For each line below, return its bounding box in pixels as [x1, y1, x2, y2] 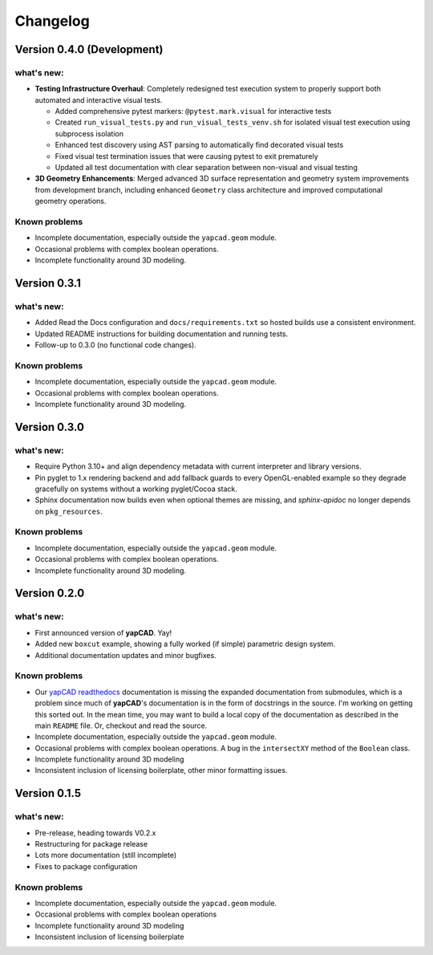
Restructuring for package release [34, 839, 148, 848]
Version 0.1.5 [14, 786, 82, 800]
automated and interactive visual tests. [34, 95, 163, 104]
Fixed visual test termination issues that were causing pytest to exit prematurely [55, 151, 318, 161]
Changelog [14, 12, 90, 30]
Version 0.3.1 [14, 276, 82, 290]
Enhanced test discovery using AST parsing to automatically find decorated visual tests [55, 140, 344, 150]
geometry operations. [34, 197, 107, 206]
